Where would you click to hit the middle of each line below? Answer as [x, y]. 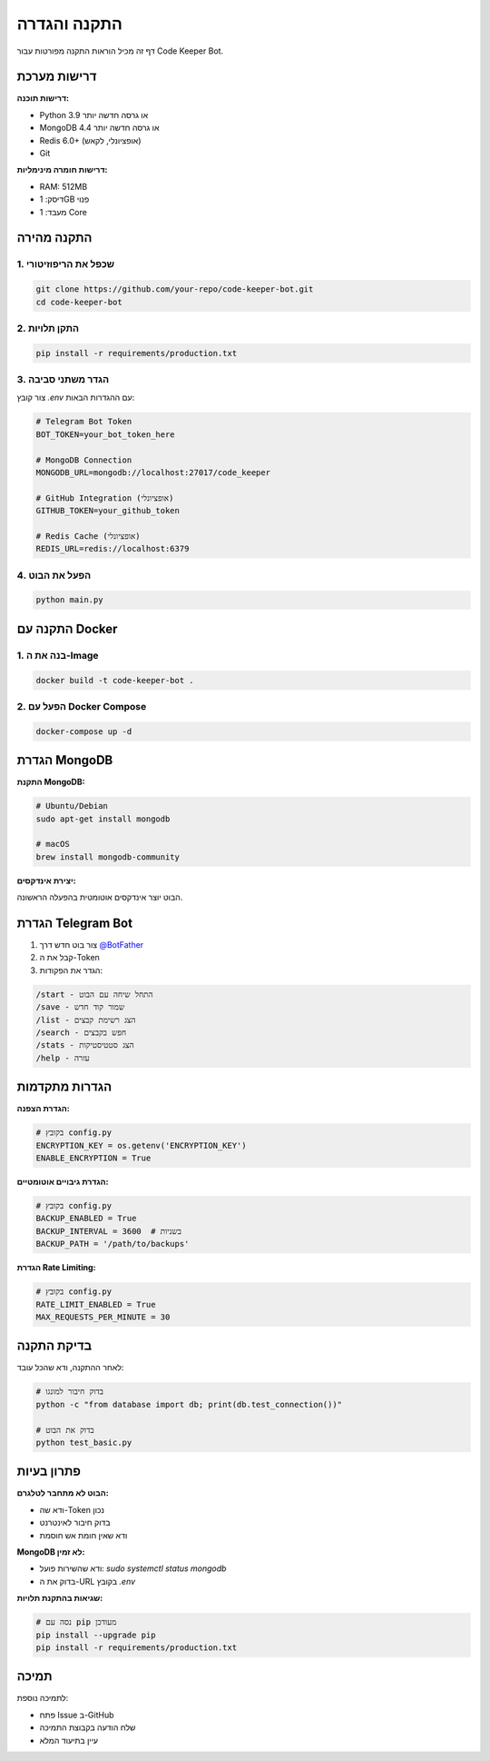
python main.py [69, 600]
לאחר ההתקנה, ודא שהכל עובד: [70, 1368]
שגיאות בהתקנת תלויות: [60, 1598]
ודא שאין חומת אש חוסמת [83, 1535]
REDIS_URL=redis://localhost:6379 [113, 549]
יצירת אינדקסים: [46, 880]
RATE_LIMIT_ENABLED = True [96, 1304]
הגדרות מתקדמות [64, 1087]
